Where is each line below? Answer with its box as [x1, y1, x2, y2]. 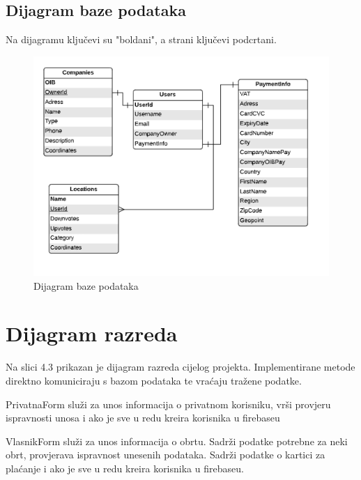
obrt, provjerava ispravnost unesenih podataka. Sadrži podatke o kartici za [6, 447, 325, 462]
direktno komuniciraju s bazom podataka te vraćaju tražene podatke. [6, 373, 302, 387]
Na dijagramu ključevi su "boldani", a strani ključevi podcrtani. [6, 32, 277, 47]
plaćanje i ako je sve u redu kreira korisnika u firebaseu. [6, 460, 244, 475]
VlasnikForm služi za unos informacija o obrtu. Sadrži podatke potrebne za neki [6, 433, 348, 448]
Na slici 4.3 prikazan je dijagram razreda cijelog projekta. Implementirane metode [6, 359, 355, 374]
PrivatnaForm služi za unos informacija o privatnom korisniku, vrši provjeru [6, 396, 331, 411]
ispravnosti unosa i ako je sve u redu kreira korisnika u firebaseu [6, 410, 280, 425]
